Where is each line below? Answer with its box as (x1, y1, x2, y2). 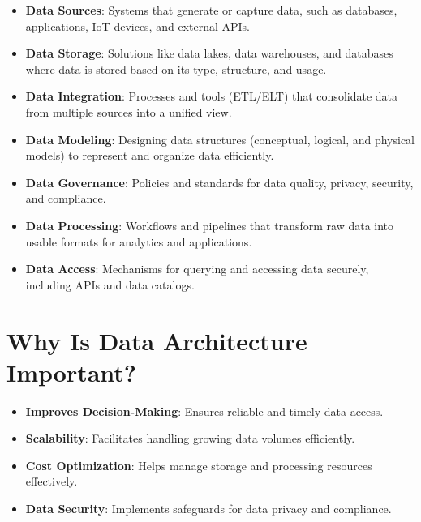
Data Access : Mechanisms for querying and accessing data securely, (25, 260, 369, 277)
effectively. (25, 473, 78, 490)
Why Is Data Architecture (6, 323, 307, 357)
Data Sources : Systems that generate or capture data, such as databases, (25, 2, 397, 18)
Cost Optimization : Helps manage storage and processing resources (25, 456, 372, 473)
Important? (6, 355, 137, 388)
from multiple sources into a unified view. (25, 103, 232, 120)
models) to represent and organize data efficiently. (25, 147, 274, 164)
